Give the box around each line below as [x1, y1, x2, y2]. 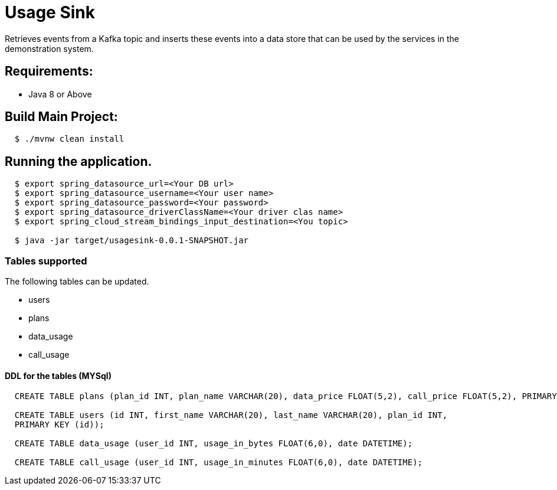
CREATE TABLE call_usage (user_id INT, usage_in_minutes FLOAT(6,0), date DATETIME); [14, 458, 423, 468]
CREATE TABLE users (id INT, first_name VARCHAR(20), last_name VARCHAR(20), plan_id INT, [14, 410, 448, 420]
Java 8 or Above [28, 89, 92, 99]
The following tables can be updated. [5, 276, 149, 287]
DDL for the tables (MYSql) [5, 370, 112, 381]
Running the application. [5, 153, 152, 169]
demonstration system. [5, 43, 94, 54]
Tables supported [5, 254, 87, 267]
